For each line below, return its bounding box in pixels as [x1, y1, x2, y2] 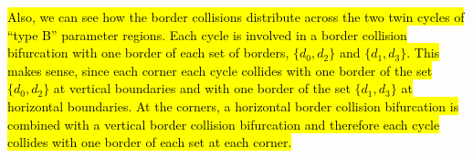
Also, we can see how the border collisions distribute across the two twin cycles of [7, 7, 465, 26]
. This [406, 43, 440, 62]
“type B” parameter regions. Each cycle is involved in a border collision [7, 25, 407, 44]
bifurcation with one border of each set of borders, [7, 43, 289, 62]
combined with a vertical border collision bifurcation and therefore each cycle [7, 114, 440, 133]
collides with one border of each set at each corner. [7, 132, 292, 152]
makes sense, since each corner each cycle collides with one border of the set [7, 60, 433, 79]
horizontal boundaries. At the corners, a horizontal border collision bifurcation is [7, 96, 459, 115]
